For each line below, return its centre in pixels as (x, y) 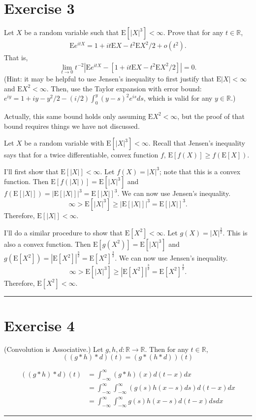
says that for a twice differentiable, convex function (81, 155)
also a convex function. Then (48, 244)
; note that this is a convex (200, 171)
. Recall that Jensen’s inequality (197, 143)
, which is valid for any (178, 98)
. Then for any (167, 349)
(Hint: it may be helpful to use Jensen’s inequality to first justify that (109, 78)
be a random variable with (64, 143)
